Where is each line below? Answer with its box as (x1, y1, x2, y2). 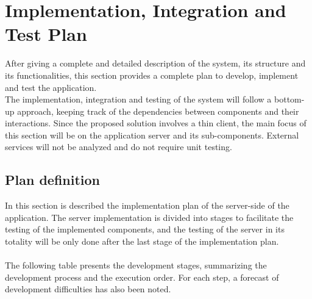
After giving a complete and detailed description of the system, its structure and (5, 57, 306, 70)
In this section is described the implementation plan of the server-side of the (5, 199, 289, 212)
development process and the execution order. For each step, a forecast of (5, 270, 279, 283)
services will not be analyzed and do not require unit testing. (5, 140, 232, 153)
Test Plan (5, 21, 87, 46)
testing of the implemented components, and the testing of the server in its (5, 223, 285, 236)
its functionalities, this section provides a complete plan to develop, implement (5, 68, 299, 81)
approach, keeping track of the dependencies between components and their (17, 104, 299, 117)
